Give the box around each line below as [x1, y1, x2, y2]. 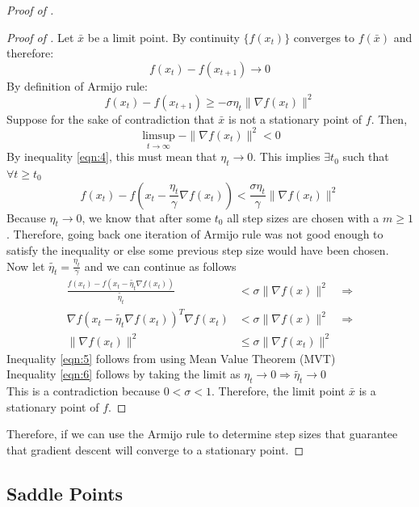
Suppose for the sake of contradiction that [6, 110, 215, 127]
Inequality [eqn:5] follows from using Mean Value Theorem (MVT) [6, 349, 336, 366]
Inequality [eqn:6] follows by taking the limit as [6, 365, 241, 382]
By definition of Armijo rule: [6, 77, 148, 94]
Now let [6, 257, 45, 274]
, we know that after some [82, 209, 212, 226]
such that [342, 148, 389, 165]
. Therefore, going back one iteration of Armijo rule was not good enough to [6, 226, 383, 243]
